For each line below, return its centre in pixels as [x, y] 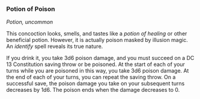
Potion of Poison [31, 9]
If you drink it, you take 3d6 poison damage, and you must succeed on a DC [100, 58]
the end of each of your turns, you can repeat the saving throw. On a [91, 77]
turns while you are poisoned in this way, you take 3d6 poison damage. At [98, 71]
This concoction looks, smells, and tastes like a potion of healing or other [97, 34]
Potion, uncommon [30, 22]
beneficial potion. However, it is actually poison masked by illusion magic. [97, 40]
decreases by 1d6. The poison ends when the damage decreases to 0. [93, 90]
